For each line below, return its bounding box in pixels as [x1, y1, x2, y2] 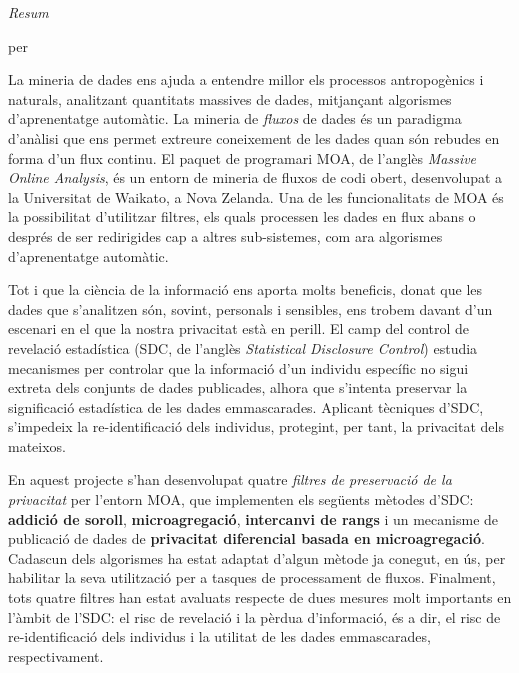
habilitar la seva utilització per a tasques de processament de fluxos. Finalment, [8, 567, 496, 588]
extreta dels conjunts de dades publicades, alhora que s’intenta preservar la [8, 377, 468, 398]
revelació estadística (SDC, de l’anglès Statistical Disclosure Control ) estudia [8, 337, 478, 358]
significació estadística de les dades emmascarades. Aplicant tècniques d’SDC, [8, 396, 484, 417]
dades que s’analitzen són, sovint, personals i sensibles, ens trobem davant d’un [8, 298, 493, 319]
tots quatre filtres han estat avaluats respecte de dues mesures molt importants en [8, 587, 512, 608]
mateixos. [8, 435, 67, 456]
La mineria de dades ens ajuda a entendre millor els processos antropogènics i [8, 69, 484, 90]
